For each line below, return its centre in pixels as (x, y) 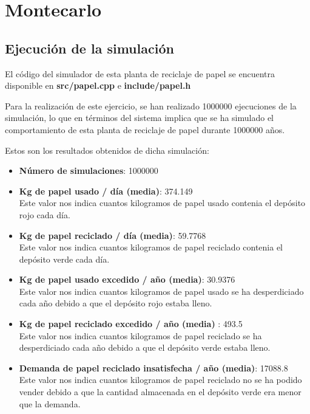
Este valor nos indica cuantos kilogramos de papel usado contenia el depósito (162, 203)
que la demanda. (50, 403)
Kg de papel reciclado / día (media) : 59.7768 (113, 235)
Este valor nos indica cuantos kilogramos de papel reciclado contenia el (151, 247)
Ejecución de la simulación (89, 48)
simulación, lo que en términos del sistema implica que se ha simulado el (140, 118)
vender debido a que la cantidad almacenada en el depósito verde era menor (160, 392)
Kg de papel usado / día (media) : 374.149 (106, 191)
